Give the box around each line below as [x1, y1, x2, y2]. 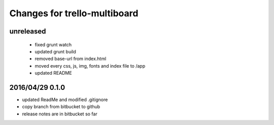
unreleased [9, 27, 46, 36]
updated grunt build [35, 48, 76, 54]
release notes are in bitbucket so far [22, 111, 97, 117]
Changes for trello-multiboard [9, 8, 139, 19]
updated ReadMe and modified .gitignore [22, 97, 108, 103]
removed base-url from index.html [35, 56, 107, 62]
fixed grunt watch [35, 41, 72, 48]
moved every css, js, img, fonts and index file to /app [35, 63, 146, 69]
